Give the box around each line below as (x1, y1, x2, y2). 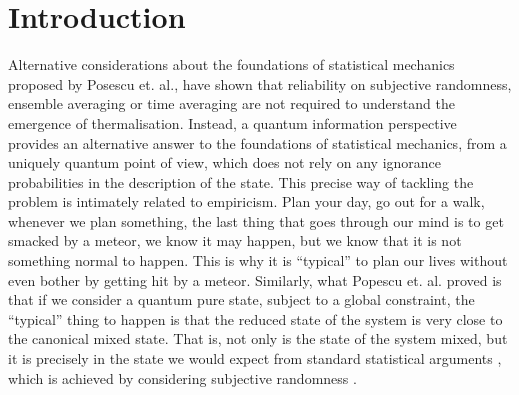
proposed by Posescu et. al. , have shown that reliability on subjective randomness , (8, 73, 512, 94)
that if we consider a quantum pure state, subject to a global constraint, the (8, 289, 475, 310)
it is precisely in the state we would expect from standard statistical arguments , (8, 348, 502, 369)
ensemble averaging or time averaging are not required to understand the (8, 93, 455, 114)
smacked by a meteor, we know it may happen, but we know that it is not (8, 230, 462, 251)
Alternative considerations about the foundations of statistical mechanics (8, 54, 455, 75)
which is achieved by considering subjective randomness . (8, 367, 357, 388)
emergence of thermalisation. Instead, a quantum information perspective (8, 112, 457, 133)
